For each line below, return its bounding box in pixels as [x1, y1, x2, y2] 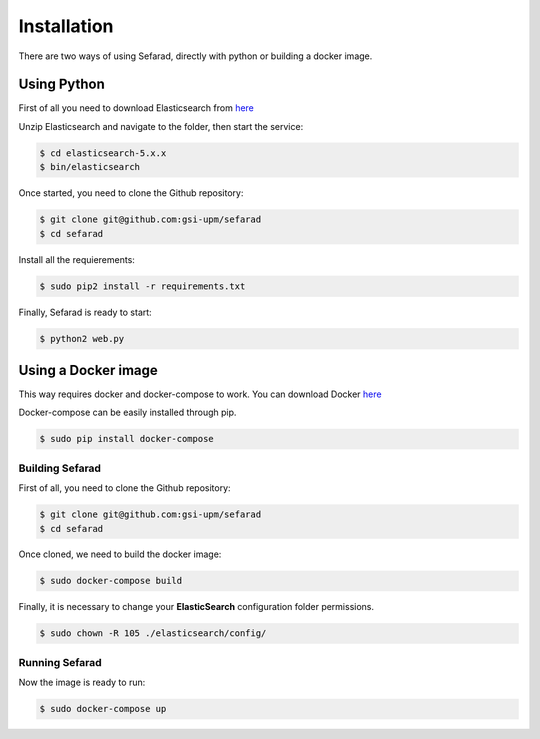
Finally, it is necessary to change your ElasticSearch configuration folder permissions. [18, 601, 375, 613]
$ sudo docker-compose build [39, 575, 183, 587]
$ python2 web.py [39, 333, 125, 344]
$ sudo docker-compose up [39, 703, 167, 715]
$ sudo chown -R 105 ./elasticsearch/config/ [39, 628, 267, 639]
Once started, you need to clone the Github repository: [18, 187, 244, 199]
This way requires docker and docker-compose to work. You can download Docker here [18, 388, 382, 400]
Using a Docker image [18, 361, 159, 379]
